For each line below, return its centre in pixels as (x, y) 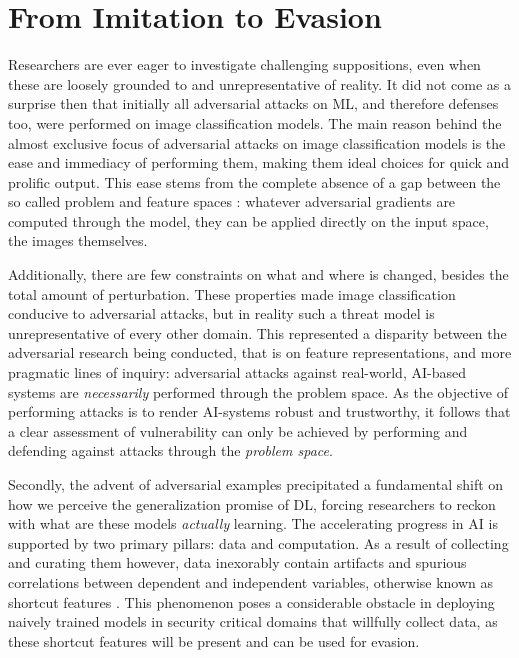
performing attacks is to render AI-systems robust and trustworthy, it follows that (259, 411)
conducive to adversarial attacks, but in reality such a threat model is (221, 313)
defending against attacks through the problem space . (170, 450)
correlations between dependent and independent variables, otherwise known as (251, 581)
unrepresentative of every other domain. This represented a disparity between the (257, 332)
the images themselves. (78, 240)
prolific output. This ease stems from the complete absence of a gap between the (254, 181)
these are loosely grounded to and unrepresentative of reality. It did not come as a (259, 83)
